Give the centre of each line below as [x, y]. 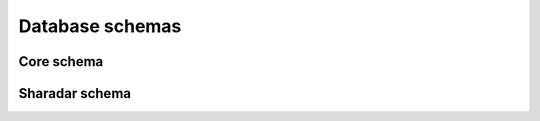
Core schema [61, 61]
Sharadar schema [75, 93]
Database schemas [100, 26]
